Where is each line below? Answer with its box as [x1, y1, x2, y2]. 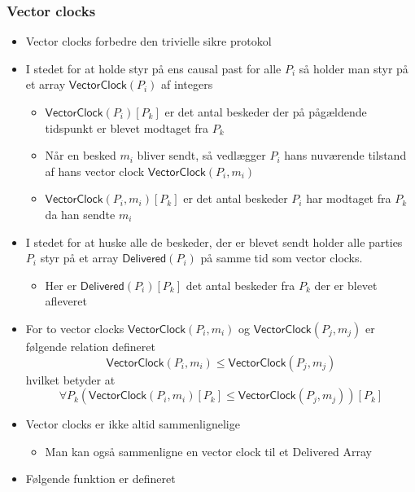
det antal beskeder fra [186, 276, 295, 293]
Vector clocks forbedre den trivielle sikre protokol [25, 33, 272, 50]
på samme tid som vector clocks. [200, 249, 363, 266]
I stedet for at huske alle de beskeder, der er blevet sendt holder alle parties [25, 233, 403, 250]
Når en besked [45, 147, 116, 164]
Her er [45, 276, 77, 293]
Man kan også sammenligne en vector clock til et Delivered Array [45, 442, 373, 459]
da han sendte [45, 205, 116, 222]
